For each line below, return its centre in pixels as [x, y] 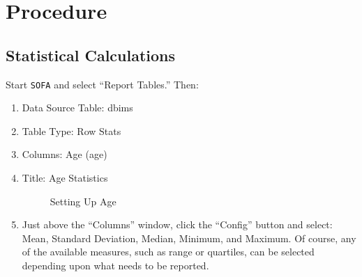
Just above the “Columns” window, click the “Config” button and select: [177, 224]
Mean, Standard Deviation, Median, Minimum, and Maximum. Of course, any [189, 238]
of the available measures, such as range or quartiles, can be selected [168, 252]
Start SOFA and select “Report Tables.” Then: [102, 84]
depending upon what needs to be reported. [115, 265]
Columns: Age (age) [65, 154]
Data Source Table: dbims [77, 108]
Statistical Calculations [91, 55]
